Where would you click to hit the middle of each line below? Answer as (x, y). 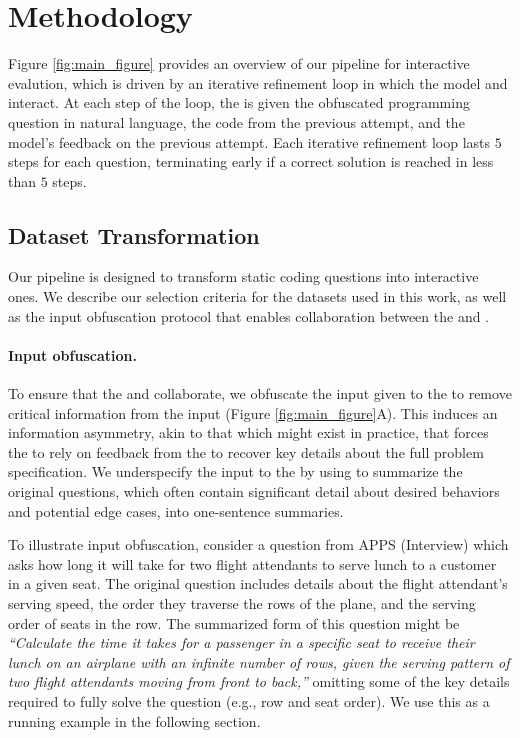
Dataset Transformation (134, 234)
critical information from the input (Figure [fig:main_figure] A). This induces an (253, 412)
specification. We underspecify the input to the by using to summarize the (235, 471)
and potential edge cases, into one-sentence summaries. (176, 510)
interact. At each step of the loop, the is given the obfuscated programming (239, 102)
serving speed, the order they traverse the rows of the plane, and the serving (242, 603)
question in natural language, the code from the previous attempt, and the (236, 121)
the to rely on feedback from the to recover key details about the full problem (246, 451)
